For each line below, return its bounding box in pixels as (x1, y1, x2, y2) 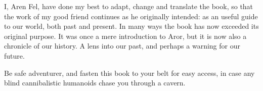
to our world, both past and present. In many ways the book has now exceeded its (4, 21, 259, 31)
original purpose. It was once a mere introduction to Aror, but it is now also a (4, 30, 247, 41)
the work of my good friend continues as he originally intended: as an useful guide (4, 11, 258, 21)
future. (4, 50, 25, 61)
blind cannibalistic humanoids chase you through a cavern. (4, 77, 186, 88)
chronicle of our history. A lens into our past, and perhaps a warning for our (4, 40, 240, 51)
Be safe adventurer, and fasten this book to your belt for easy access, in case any (4, 67, 255, 78)
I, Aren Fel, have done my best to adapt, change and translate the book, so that (4, 1, 253, 11)
